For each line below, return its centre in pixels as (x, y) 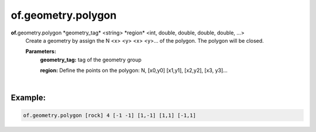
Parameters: (41, 51)
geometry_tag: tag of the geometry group (91, 60)
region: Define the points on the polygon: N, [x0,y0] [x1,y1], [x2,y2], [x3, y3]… (134, 71)
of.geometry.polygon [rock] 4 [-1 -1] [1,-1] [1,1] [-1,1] (109, 115)
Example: (28, 98)
